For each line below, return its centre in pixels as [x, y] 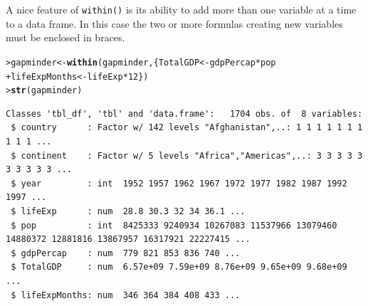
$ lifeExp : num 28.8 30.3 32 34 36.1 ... [128, 211]
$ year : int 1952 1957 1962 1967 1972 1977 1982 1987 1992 [179, 183]
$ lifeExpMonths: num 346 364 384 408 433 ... [126, 295]
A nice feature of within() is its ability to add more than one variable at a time [181, 9]
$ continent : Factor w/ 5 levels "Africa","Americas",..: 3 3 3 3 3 [187, 155]
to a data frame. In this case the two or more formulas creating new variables [174, 23]
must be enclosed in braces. [65, 37]
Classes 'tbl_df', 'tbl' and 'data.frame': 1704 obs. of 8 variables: [184, 114]
